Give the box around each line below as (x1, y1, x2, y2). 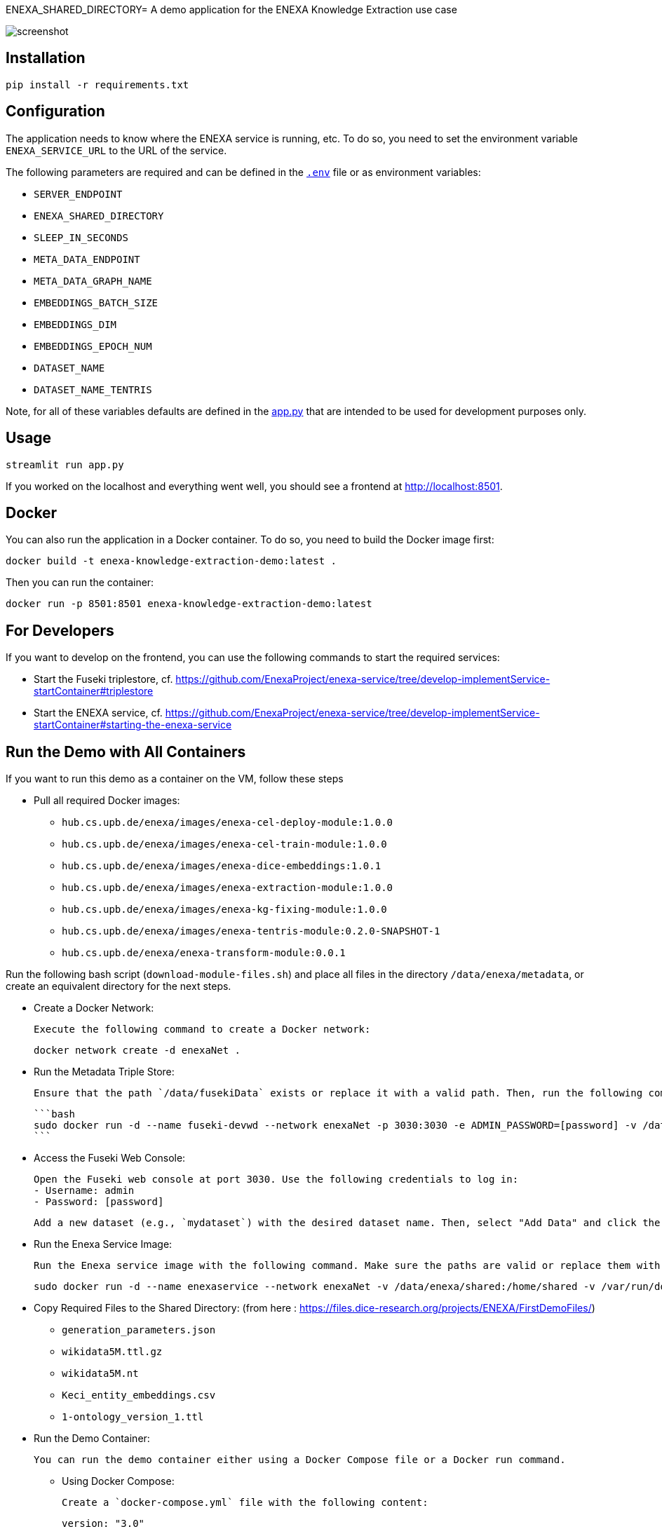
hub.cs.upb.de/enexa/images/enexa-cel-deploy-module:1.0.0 (62, 817, 393, 829)
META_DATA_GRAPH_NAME (34, 275, 152, 287)
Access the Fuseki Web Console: (34, 1152, 186, 1164)
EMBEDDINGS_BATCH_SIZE (34, 297, 158, 308)
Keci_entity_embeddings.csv (62, 1389, 216, 1401)
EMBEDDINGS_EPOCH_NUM (34, 340, 152, 352)
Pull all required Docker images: (34, 794, 180, 807)
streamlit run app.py (6, 458, 124, 470)
